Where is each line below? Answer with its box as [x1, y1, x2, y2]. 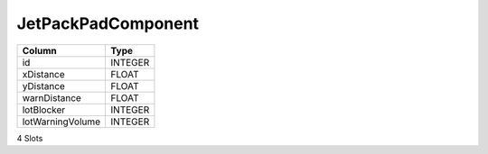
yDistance [22, 79, 65, 92]
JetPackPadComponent [16, 14, 199, 33]
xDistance [22, 68, 65, 80]
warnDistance [22, 91, 81, 104]
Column [22, 44, 58, 57]
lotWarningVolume [22, 115, 101, 128]
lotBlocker [22, 104, 66, 116]
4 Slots [16, 132, 43, 143]
